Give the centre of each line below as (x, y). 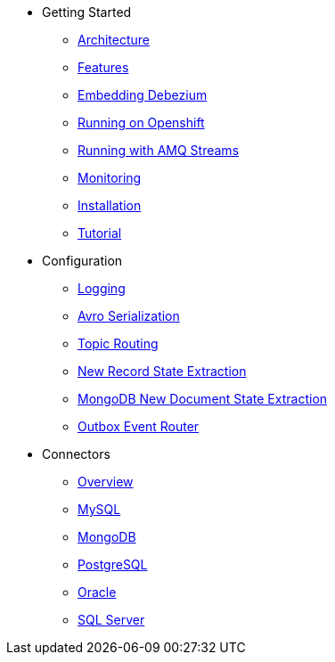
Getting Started (87, 12)
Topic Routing (118, 343)
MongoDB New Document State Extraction (203, 399)
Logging (102, 288)
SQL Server (111, 620)
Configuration (82, 261)
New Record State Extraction (162, 371)
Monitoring (110, 178)
